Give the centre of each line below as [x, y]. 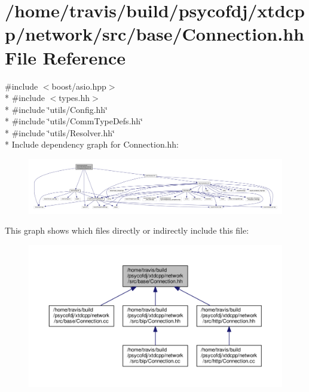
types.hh [74, 98]
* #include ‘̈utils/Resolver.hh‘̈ [60, 132]
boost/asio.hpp [79, 86]
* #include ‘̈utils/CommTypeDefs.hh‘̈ [74, 121]
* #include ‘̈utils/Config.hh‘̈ [56, 109]
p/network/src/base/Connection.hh [154, 34]
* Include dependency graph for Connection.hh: [92, 144]
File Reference [65, 57]
